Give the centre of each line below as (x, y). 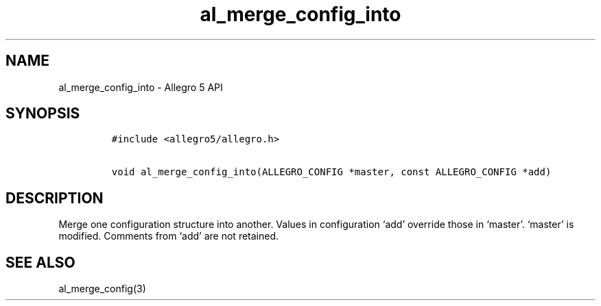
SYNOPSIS (43, 114)
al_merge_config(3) (102, 289)
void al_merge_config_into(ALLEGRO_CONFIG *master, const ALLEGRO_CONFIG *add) (331, 172)
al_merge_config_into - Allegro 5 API (141, 87)
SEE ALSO (40, 262)
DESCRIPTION (55, 198)
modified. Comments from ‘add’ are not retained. (169, 236)
